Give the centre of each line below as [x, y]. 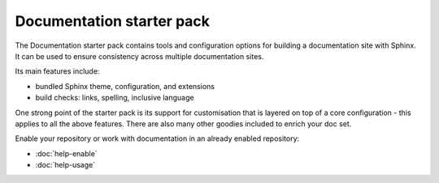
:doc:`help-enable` [66, 153]
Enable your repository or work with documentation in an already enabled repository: [157, 138]
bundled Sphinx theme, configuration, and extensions [125, 86]
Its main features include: [57, 71]
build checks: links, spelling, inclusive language [115, 98]
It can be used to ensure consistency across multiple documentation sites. [139, 56]
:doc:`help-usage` [65, 165]
